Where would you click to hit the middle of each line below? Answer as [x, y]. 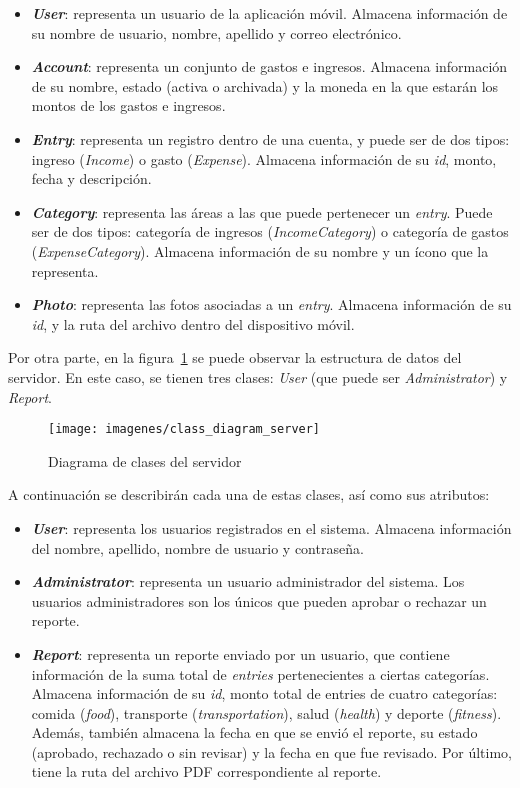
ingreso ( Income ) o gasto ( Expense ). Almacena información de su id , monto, [264, 158]
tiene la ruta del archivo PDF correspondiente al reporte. [206, 771]
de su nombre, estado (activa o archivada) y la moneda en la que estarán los [265, 85]
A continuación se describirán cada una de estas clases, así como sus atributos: [249, 494]
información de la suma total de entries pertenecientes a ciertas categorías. [260, 673]
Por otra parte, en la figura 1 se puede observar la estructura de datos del [235, 357]
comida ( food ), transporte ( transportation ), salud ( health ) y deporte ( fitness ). [266, 712]
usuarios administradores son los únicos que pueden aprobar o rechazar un [259, 600]
